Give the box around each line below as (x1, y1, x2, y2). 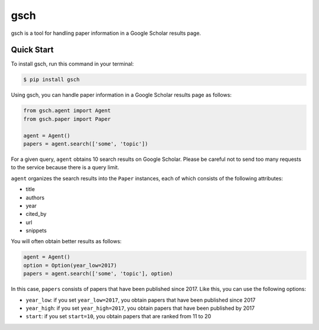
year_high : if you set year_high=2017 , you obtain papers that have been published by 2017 (25, 305, 255, 312)
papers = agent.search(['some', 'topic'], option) (23, 270, 174, 277)
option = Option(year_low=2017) (23, 262, 118, 268)
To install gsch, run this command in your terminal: (11, 60, 134, 67)
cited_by (25, 211, 47, 218)
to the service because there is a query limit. (11, 164, 119, 171)
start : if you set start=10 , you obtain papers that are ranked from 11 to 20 (25, 313, 211, 320)
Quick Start (11, 45, 54, 55)
